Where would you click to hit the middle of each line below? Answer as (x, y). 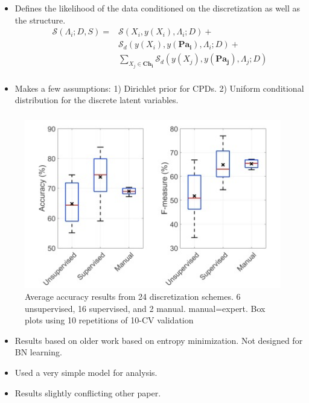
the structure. (40, 20)
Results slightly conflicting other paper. (88, 392)
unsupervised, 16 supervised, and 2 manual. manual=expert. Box (145, 308)
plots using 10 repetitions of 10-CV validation (109, 320)
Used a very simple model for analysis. (86, 373)
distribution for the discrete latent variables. (97, 100)
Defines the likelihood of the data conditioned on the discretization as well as (158, 8)
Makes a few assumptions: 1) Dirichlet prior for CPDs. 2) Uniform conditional (159, 88)
